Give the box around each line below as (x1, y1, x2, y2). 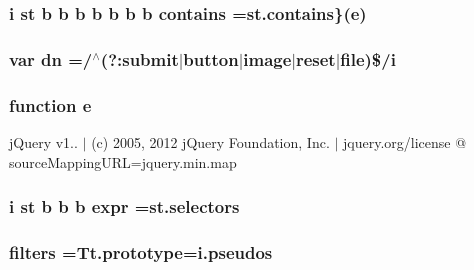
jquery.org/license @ (343, 131, 467, 152)
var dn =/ (9, 46, 93, 71)
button (183, 46, 239, 71)
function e (9, 92, 92, 117)
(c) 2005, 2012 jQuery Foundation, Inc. (91, 131, 330, 152)
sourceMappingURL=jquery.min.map (9, 151, 237, 172)
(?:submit (100, 46, 179, 71)
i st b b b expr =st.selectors (9, 194, 240, 219)
